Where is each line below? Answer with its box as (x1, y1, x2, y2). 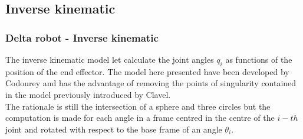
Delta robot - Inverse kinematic (5, 30, 159, 45)
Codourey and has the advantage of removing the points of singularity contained (5, 77, 297, 89)
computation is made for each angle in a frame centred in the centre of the (5, 111, 275, 124)
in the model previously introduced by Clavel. (5, 88, 171, 100)
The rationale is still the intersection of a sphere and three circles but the (5, 100, 271, 112)
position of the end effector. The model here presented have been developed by (5, 65, 289, 77)
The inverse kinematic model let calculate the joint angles (5, 53, 214, 65)
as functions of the (225, 53, 292, 65)
